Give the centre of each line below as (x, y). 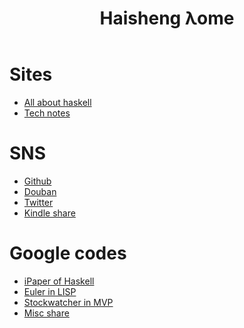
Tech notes (47, 113)
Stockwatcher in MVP (68, 302)
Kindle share (49, 213)
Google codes (68, 253)
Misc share (46, 313)
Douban (40, 191)
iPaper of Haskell (59, 281)
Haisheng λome (167, 18)
